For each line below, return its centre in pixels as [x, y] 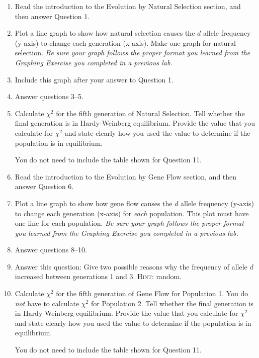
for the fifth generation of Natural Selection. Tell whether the [150, 113]
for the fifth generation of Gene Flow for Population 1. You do [152, 293]
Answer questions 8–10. [51, 250]
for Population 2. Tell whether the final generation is [172, 303]
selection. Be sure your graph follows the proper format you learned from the [133, 53]
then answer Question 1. [52, 16]
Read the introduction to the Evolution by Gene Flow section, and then [126, 176]
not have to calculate [47, 303]
